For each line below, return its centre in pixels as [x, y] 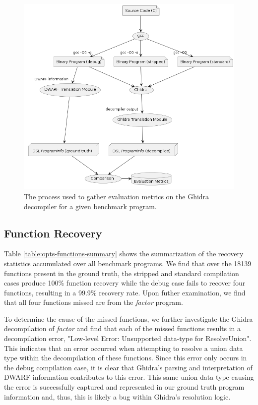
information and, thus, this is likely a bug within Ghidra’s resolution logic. [117, 396]
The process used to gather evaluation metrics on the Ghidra [117, 196]
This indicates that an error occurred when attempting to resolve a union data [124, 348]
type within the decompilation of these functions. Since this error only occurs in [126, 358]
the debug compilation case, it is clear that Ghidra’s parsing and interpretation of [128, 367]
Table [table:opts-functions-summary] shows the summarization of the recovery [124, 254]
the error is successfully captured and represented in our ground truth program [124, 387]
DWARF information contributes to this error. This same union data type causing [129, 377]
